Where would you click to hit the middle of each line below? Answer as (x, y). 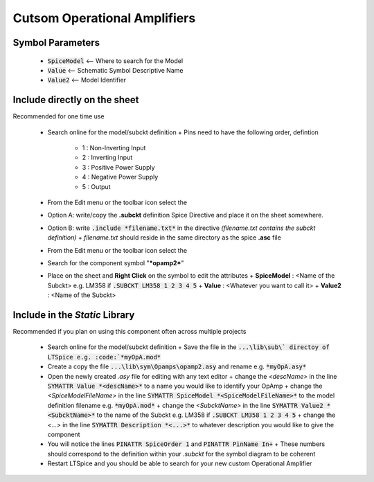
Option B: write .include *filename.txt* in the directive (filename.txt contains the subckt (181, 228)
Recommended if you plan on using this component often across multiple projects (130, 332)
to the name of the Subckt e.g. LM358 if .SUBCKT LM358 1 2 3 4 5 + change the (216, 415)
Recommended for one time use (59, 116)
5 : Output (96, 186)
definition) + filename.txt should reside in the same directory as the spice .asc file (164, 238)
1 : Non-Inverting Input (114, 148)
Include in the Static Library (74, 315)
